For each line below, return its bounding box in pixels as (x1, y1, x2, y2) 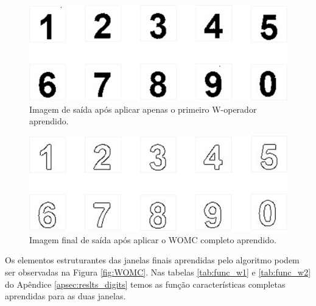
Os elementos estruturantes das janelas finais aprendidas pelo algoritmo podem (5, 254, 300, 266)
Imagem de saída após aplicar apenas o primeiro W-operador (29, 102, 257, 115)
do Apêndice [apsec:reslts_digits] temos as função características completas (5, 277, 286, 290)
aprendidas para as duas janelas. (5, 290, 126, 302)
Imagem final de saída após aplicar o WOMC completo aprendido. (29, 233, 276, 246)
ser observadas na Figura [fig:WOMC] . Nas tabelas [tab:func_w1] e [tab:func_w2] (5, 266, 311, 278)
